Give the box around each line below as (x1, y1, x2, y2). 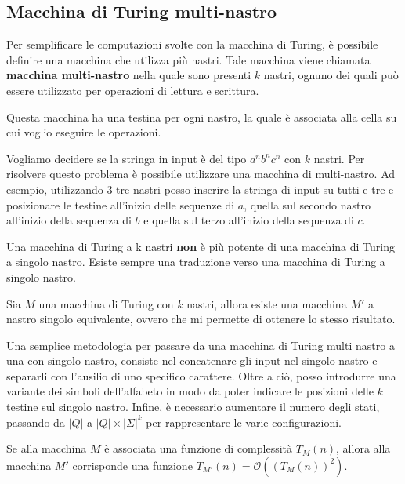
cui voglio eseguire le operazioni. (6, 124, 161, 140)
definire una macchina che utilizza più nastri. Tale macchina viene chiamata (6, 51, 371, 67)
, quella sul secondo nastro (244, 196, 371, 213)
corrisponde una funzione (72, 457, 193, 473)
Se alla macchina (6, 440, 87, 457)
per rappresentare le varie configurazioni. (146, 413, 342, 430)
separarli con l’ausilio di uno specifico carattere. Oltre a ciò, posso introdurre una (6, 367, 396, 384)
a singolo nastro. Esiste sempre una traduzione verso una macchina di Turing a (6, 253, 385, 270)
